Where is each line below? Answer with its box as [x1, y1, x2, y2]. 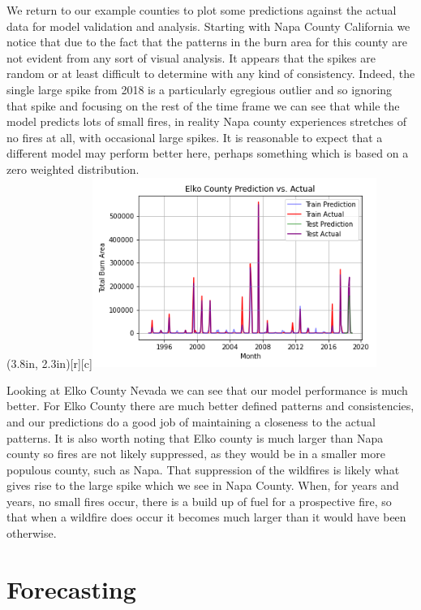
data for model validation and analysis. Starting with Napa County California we [6, 17, 410, 34]
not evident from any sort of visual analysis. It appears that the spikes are [6, 49, 376, 66]
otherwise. [6, 525, 57, 542]
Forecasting [6, 572, 136, 605]
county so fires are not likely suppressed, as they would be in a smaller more [6, 445, 385, 462]
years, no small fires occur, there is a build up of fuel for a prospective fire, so [6, 492, 392, 509]
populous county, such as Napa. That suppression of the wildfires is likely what [6, 461, 400, 478]
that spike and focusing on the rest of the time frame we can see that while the [6, 97, 400, 114]
